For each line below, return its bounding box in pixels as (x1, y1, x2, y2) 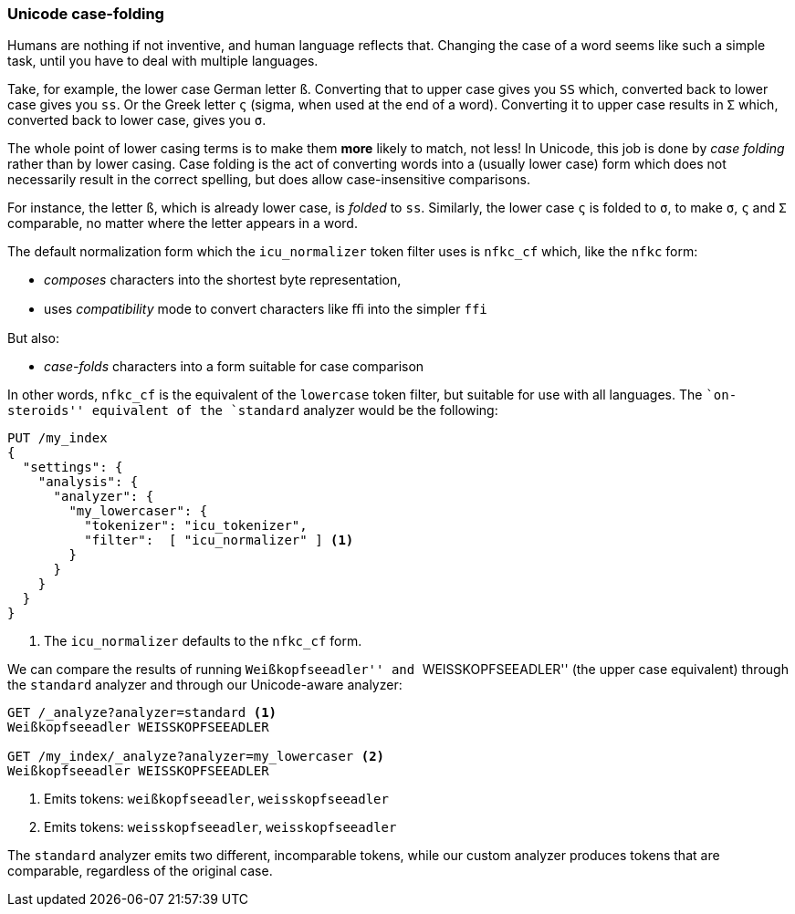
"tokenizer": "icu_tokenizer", (84, 518, 308, 534)
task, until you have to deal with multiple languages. (7, 53, 319, 69)
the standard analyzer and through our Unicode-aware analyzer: (7, 677, 403, 693)
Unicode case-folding (7, 5, 164, 23)
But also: (7, 330, 60, 347)
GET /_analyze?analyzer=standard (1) (7, 705, 277, 721)
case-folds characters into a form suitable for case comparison (44, 358, 424, 375)
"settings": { (22, 460, 123, 475)
